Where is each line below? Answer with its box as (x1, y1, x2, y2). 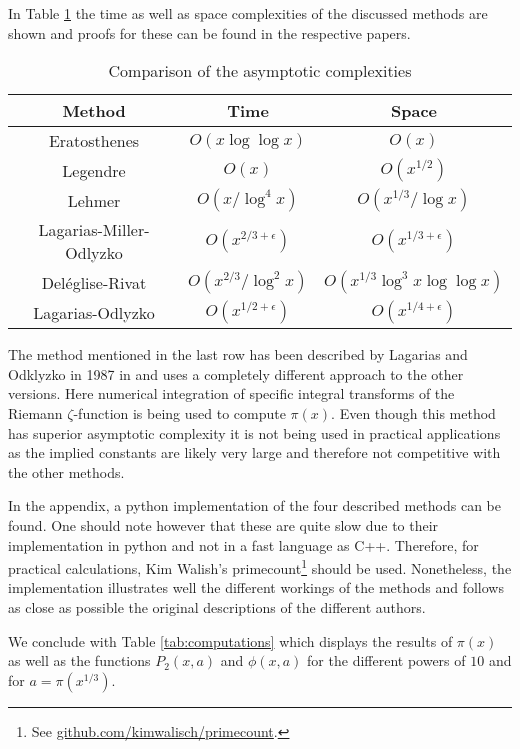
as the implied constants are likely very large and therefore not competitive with (8, 442, 501, 463)
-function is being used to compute (73, 402, 286, 423)
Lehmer (67, 188, 121, 212)
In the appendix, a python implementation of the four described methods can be (8, 495, 501, 516)
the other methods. (8, 461, 125, 482)
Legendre (62, 158, 126, 182)
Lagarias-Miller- (38, 218, 150, 242)
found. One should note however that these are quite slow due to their (8, 514, 439, 535)
